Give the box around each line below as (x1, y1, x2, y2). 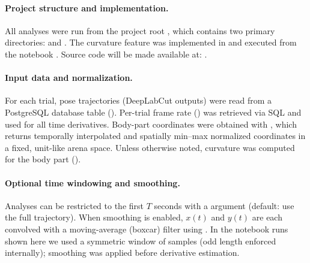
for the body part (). (5, 153, 81, 165)
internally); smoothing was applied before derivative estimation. (5, 246, 240, 259)
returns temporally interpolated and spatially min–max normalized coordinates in (5, 129, 306, 142)
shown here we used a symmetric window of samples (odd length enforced (5, 234, 276, 247)
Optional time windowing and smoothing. (5, 176, 180, 189)
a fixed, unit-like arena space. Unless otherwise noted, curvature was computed (5, 141, 295, 153)
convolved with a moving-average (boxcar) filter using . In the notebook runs (5, 222, 288, 235)
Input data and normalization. (5, 71, 133, 84)
